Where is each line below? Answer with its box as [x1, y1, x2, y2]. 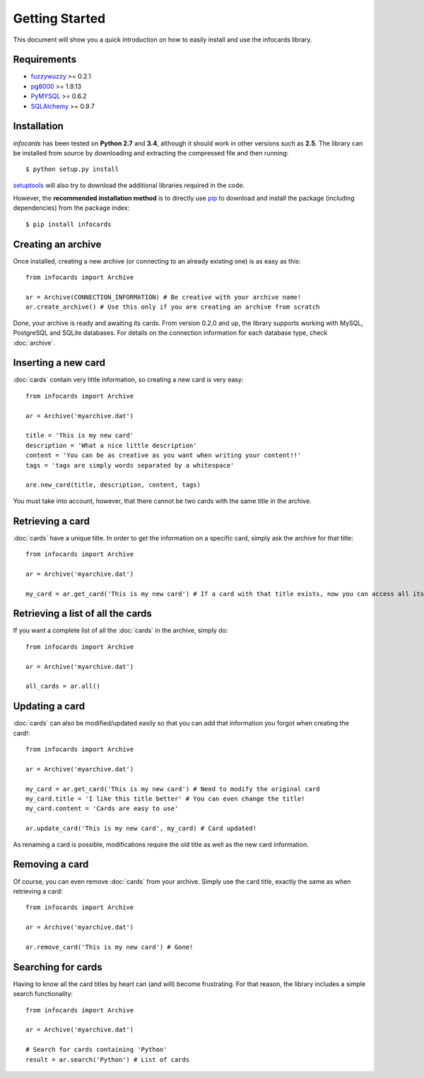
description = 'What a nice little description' [25, 442, 197, 449]
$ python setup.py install [25, 165, 119, 173]
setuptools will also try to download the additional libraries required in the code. [13, 181, 245, 189]
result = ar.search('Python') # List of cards [25, 1055, 190, 1063]
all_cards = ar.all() [25, 682, 100, 690]
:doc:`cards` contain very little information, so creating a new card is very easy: [13, 375, 244, 384]
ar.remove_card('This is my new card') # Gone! [25, 943, 194, 951]
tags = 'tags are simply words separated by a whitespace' [25, 461, 235, 469]
